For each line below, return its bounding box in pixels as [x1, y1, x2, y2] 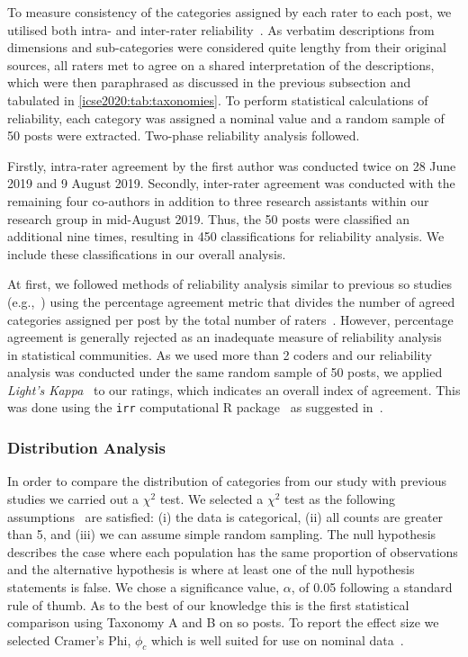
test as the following [284, 489, 396, 508]
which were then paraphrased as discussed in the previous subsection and [7, 73, 411, 92]
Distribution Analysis [7, 436, 166, 459]
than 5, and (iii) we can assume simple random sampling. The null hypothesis [7, 525, 436, 544]
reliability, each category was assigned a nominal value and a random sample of [7, 108, 445, 127]
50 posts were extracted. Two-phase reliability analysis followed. [7, 126, 360, 145]
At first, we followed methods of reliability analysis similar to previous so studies [7, 274, 452, 293]
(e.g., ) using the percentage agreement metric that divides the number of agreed [7, 292, 455, 310]
